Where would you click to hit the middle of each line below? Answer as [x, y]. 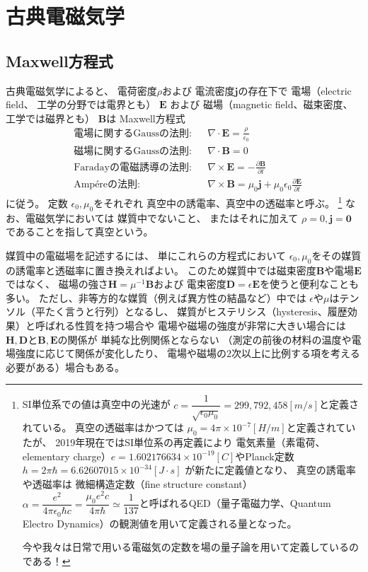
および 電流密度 [198, 90]
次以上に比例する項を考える [296, 353]
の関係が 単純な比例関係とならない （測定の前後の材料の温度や [205, 339]
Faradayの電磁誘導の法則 [132, 167]
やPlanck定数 [265, 456]
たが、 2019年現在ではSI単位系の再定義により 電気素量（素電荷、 [174, 442]
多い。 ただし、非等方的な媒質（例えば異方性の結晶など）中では [156, 297]
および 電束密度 [190, 284]
